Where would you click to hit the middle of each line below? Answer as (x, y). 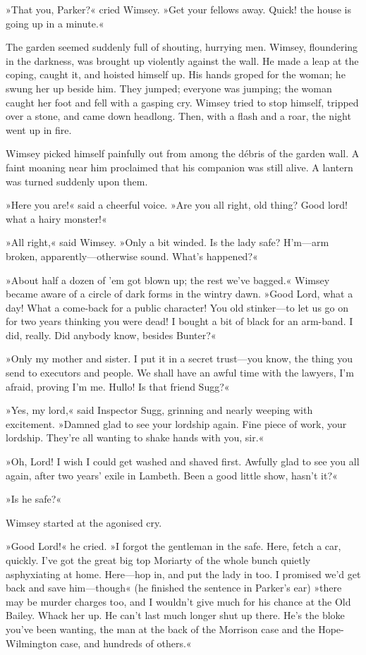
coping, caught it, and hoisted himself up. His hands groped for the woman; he (176, 74)
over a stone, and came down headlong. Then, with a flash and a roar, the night (178, 116)
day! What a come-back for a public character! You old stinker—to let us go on (177, 307)
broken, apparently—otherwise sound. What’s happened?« (132, 256)
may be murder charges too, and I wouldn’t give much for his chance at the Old (178, 601)
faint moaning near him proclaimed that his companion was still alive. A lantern (179, 167)
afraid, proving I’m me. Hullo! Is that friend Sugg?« (118, 386)
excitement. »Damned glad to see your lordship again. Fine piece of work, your (176, 423)
